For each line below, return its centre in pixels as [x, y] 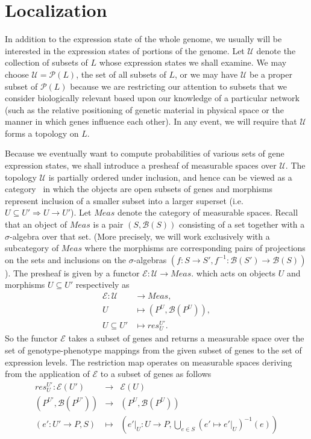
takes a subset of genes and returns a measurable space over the [186, 338]
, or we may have [206, 74]
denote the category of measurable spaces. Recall [208, 212]
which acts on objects [236, 272]
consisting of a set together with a [242, 224]
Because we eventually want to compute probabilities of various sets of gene [145, 153]
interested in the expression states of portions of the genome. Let [125, 50]
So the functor [31, 338]
